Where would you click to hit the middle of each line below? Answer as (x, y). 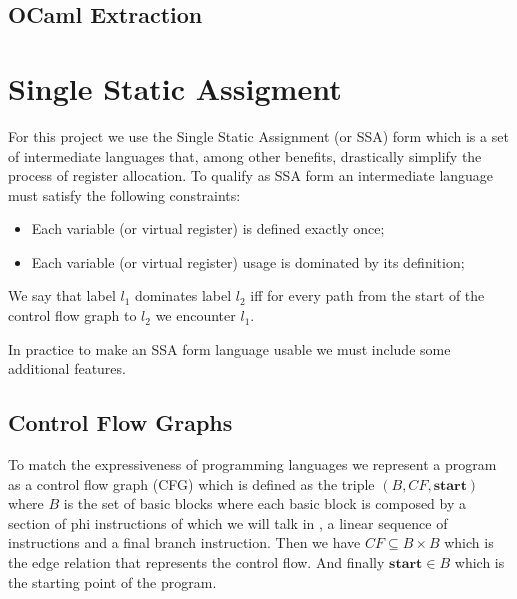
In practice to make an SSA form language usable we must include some (229, 348)
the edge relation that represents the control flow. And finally (196, 562)
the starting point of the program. (112, 581)
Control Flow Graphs (120, 422)
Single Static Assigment (175, 87)
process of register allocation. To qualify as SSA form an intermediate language (251, 175)
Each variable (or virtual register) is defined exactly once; (208, 228)
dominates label (183, 295)
